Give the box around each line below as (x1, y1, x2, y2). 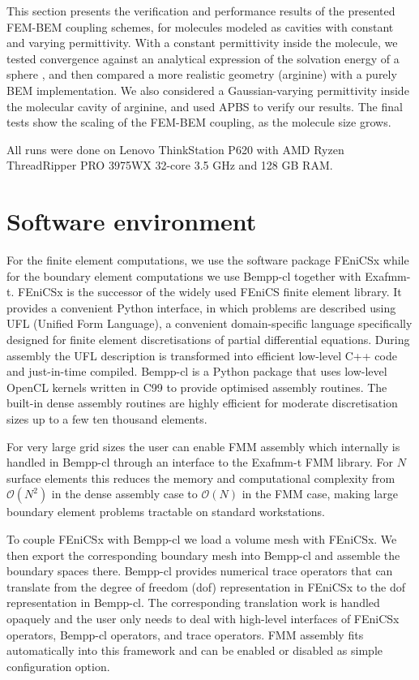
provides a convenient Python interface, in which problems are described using (6, 299, 396, 316)
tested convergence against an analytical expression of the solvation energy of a (6, 49, 400, 67)
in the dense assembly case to (51, 485, 198, 502)
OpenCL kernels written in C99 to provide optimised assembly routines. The (6, 378, 387, 395)
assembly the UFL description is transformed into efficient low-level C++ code (6, 346, 397, 364)
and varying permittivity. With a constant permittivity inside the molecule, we (6, 34, 398, 51)
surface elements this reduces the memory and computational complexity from (6, 469, 395, 486)
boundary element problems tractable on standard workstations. (6, 503, 325, 520)
